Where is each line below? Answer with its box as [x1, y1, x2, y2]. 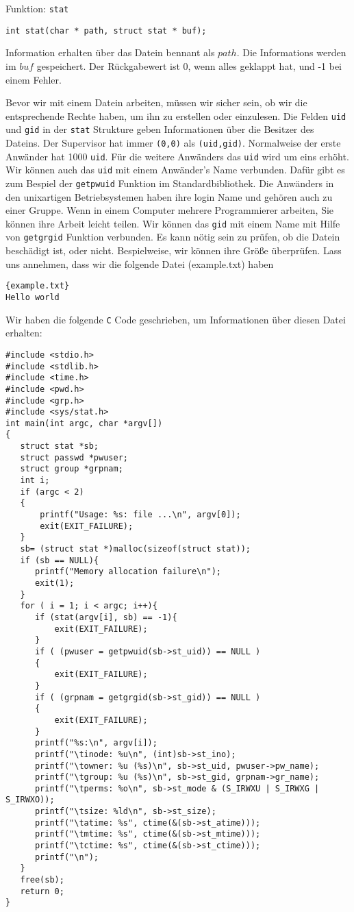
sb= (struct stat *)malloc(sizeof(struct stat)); [20, 544, 251, 554]
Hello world [5, 292, 60, 302]
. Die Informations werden [236, 45, 346, 60]
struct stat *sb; [20, 441, 99, 452]
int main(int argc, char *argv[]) [5, 418, 163, 428]
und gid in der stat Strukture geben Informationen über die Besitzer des [5, 122, 314, 136]
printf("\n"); [34, 852, 99, 862]
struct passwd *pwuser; [20, 452, 128, 463]
